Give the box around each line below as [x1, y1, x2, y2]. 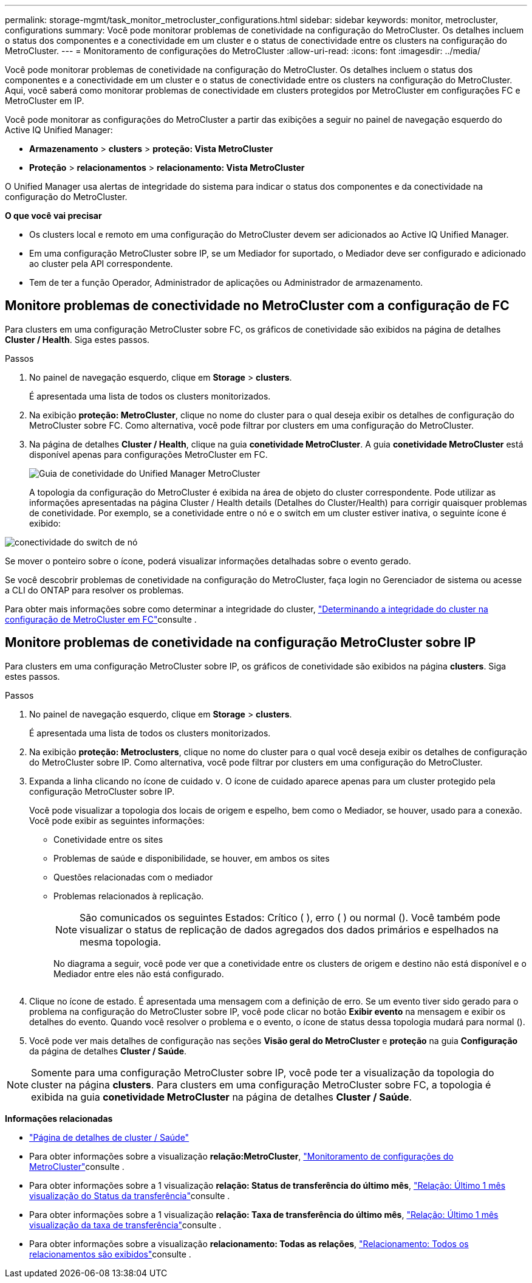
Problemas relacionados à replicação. [53, 890, 204, 901]
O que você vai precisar [5, 210, 102, 221]
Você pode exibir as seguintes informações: [29, 815, 205, 826]
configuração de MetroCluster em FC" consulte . [5, 614, 197, 624]
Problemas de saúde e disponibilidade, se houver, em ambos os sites [53, 852, 330, 863]
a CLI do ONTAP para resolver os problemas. [5, 584, 184, 595]
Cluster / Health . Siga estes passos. [5, 334, 150, 345]
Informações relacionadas [5, 1113, 113, 1124]
